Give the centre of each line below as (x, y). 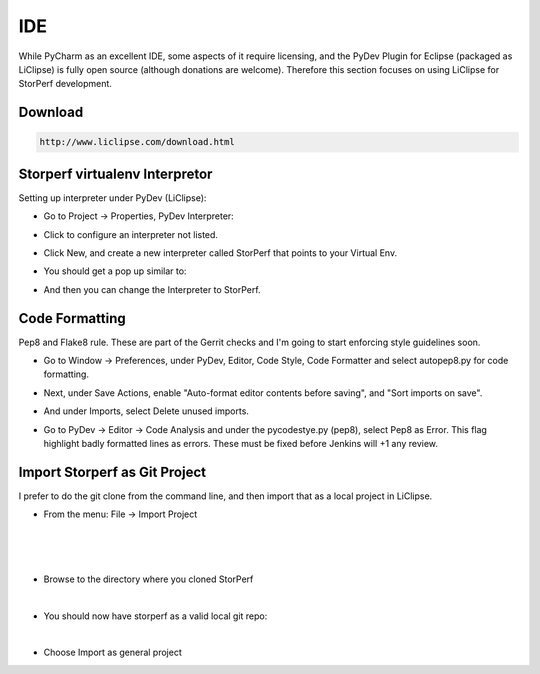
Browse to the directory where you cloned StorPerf (148, 579)
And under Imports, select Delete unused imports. (146, 411)
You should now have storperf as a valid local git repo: (155, 616)
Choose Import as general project (112, 652)
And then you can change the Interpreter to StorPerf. (152, 289)
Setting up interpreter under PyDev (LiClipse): (112, 197)
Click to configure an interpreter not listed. (131, 234)
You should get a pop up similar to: (115, 271)
